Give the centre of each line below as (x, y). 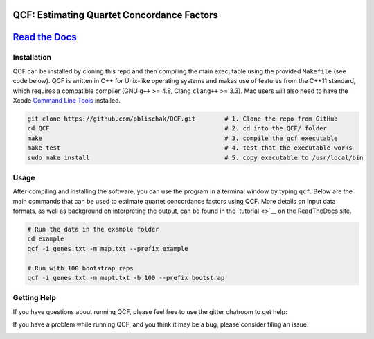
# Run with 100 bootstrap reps (81, 268)
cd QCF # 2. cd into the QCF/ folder (177, 129)
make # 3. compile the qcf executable (183, 138)
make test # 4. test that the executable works (190, 148)
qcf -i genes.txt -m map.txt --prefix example (108, 249)
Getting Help (35, 298)
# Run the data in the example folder (93, 229)
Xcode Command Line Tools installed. (67, 100)
